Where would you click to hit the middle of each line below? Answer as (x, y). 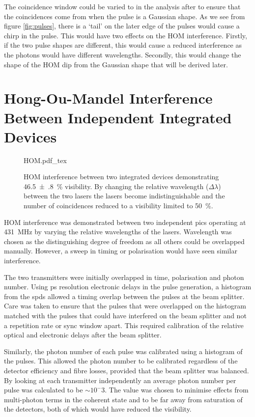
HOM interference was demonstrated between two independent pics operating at (125, 222)
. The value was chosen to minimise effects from (177, 390)
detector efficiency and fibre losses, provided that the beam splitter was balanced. (127, 370)
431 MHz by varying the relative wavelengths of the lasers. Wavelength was (118, 232)
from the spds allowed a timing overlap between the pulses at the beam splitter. (124, 296)
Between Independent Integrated (118, 117)
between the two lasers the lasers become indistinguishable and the (124, 196)
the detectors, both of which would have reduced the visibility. (98, 409)
